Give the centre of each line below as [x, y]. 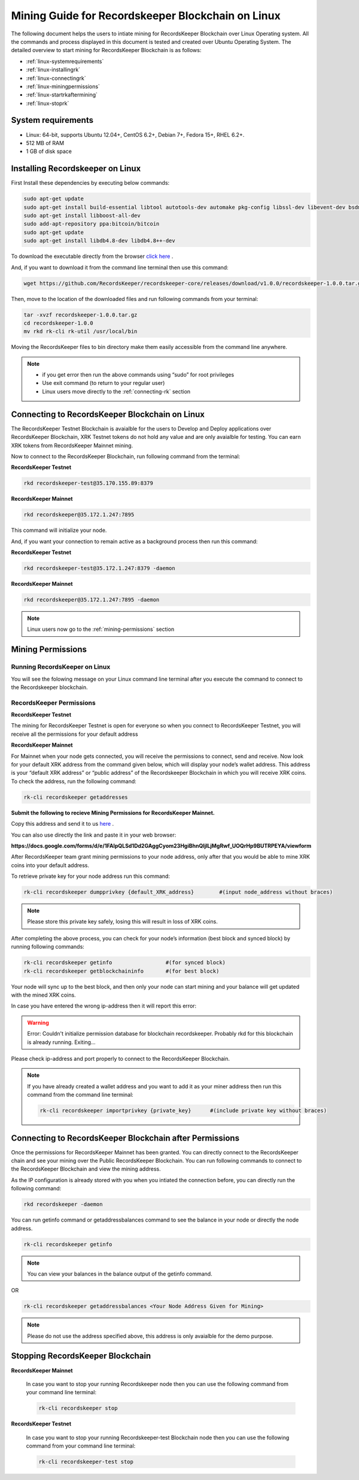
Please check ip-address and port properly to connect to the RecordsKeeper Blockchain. [121, 1058]
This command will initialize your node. [59, 530]
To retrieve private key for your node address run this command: [91, 876]
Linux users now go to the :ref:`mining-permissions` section [101, 629]
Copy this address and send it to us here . [63, 824]
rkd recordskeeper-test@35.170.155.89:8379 [89, 483]
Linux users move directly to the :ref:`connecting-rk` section [116, 391]
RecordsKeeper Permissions [53, 703]
